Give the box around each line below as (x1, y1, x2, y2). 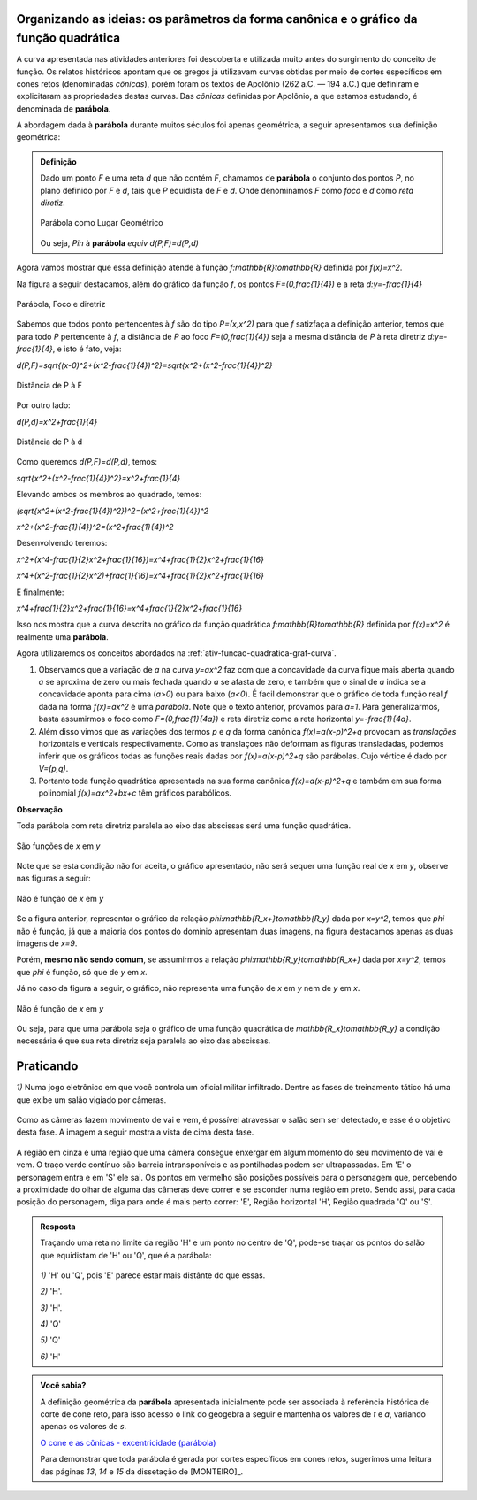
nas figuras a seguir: (16, 873, 92, 884)
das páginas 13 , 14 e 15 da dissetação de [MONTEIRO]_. (40, 1465, 244, 1477)
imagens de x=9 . (16, 938, 78, 949)
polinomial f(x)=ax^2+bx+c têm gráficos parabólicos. (38, 788, 232, 798)
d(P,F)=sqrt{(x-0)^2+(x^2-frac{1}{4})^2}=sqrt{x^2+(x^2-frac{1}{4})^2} (16, 359, 273, 371)
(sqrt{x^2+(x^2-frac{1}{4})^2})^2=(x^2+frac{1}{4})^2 (16, 505, 209, 516)
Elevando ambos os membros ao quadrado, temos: (16, 489, 202, 500)
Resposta (40, 1221, 76, 1232)
